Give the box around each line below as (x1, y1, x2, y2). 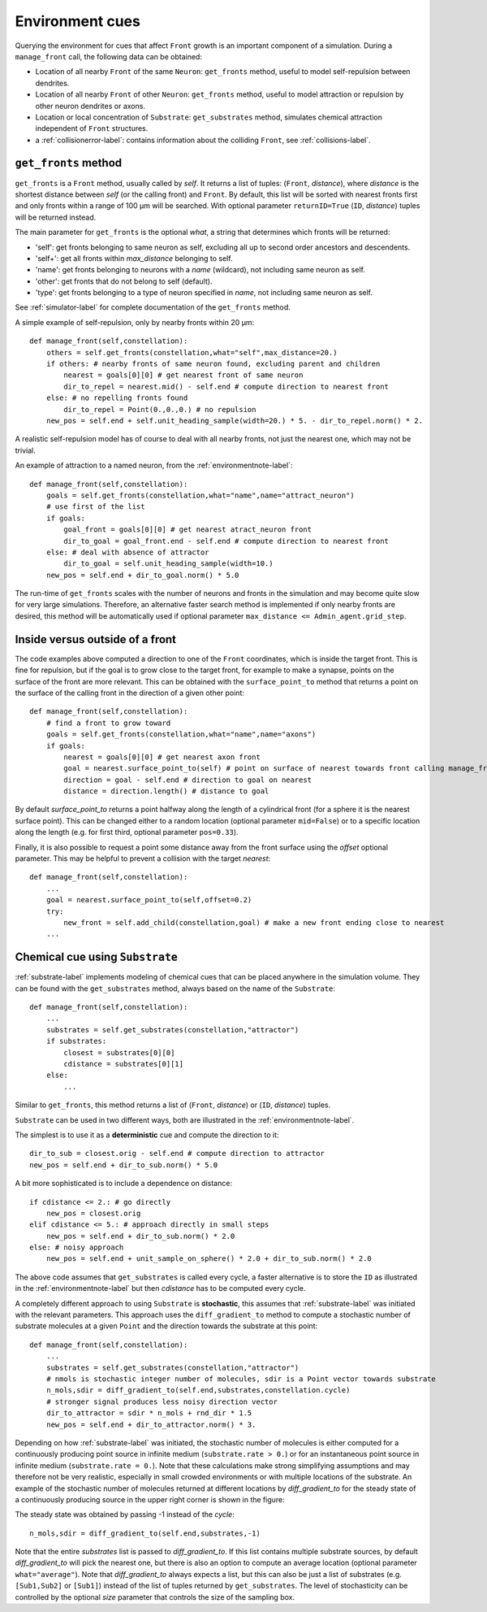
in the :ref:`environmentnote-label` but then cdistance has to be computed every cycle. (15, 1284, 306, 1293)
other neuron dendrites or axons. (35, 101, 146, 111)
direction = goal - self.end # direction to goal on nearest (63, 775, 312, 784)
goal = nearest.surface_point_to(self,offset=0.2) (45, 895, 252, 905)
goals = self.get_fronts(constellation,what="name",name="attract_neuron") (45, 490, 355, 500)
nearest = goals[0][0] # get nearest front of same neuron (63, 371, 304, 380)
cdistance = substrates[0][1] (63, 1059, 184, 1068)
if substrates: (45, 1036, 107, 1046)
